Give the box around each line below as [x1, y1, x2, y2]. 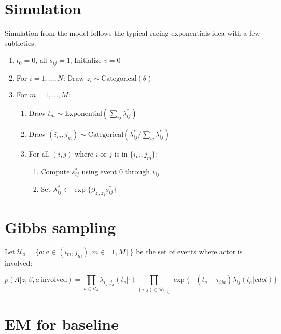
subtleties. [5, 37, 36, 48]
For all [29, 148, 49, 159]
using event [81, 166, 117, 176]
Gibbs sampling [5, 216, 116, 237]
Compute [41, 166, 70, 176]
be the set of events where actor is [136, 246, 243, 256]
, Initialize [70, 55, 102, 65]
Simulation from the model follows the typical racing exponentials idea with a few [5, 28, 260, 38]
